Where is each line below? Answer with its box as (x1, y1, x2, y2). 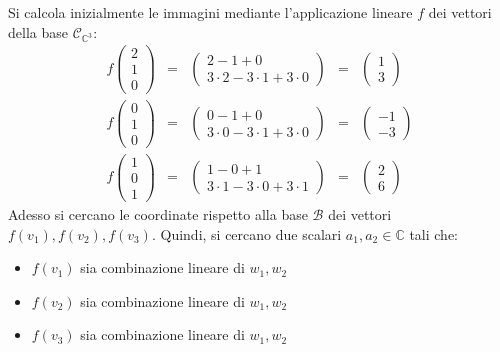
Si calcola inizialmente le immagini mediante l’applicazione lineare (8, 2, 413, 22)
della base (8, 21, 68, 42)
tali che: (409, 223, 458, 244)
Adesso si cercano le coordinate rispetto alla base (8, 203, 308, 224)
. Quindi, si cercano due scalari (151, 223, 342, 244)
